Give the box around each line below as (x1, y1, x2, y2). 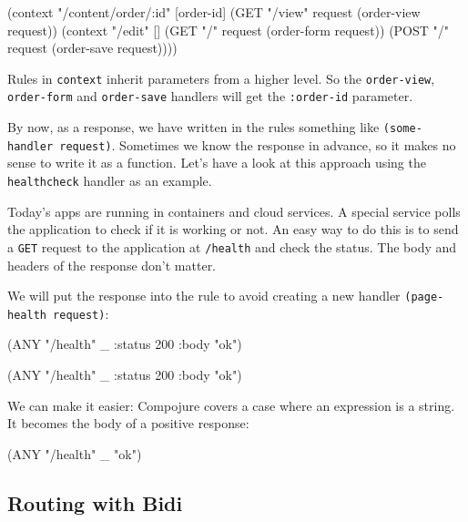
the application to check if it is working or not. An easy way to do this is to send (7, 220, 459, 239)
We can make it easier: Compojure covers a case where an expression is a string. (7, 395, 455, 415)
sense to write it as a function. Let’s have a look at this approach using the (7, 153, 426, 172)
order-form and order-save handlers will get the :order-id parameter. (7, 87, 413, 106)
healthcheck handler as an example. (7, 171, 212, 189)
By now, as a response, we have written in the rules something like (7, 118, 380, 137)
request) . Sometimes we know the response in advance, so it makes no (59, 135, 456, 154)
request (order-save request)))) (7, 38, 178, 57)
